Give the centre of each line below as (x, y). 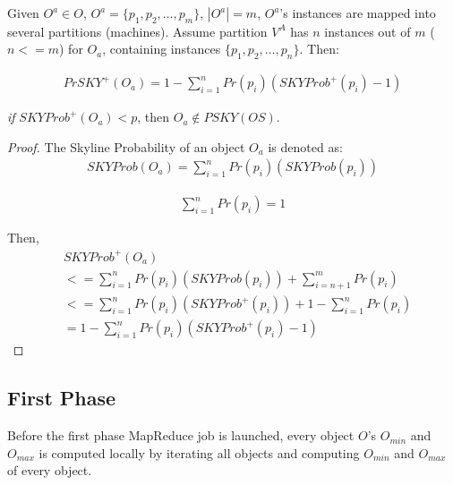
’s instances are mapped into (358, 13)
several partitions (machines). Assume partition (137, 31)
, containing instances (162, 49)
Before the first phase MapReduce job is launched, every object (181, 435)
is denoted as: (305, 146)
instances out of (368, 31)
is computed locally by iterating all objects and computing (199, 452)
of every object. (50, 470)
